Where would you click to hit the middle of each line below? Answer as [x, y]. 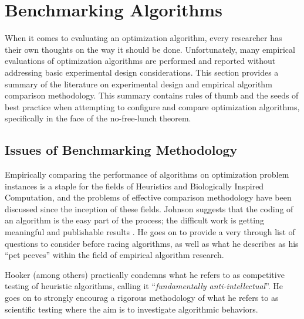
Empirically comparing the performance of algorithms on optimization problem [147, 174]
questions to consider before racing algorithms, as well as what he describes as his [152, 243]
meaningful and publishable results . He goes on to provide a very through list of [150, 232]
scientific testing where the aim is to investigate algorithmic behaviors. [131, 309]
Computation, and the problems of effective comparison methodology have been [148, 197]
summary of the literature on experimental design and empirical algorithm [139, 84]
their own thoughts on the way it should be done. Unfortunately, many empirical [150, 49]
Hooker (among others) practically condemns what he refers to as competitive [145, 274]
